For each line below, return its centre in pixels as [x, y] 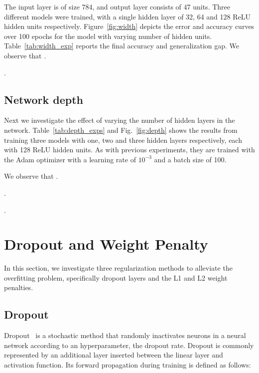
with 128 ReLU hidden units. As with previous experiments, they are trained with [129, 150]
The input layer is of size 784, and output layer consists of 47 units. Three [117, 6]
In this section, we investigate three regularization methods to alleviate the [118, 268]
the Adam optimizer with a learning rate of [70, 159]
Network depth [44, 99]
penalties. [19, 287]
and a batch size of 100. [190, 159]
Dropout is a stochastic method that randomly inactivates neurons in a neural [125, 335]
